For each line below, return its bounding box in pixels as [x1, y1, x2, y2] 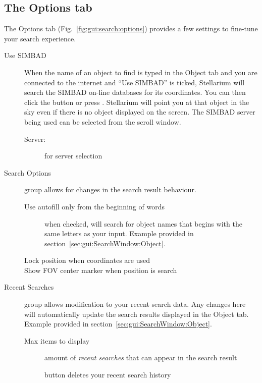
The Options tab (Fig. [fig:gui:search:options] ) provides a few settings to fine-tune [4, 23, 258, 34]
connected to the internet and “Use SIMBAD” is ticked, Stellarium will [24, 77, 245, 87]
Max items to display [24, 335, 90, 346]
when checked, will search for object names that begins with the [44, 218, 242, 229]
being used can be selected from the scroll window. [24, 116, 181, 127]
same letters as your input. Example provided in [44, 228, 194, 239]
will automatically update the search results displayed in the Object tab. [24, 308, 249, 319]
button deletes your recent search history [44, 369, 171, 380]
